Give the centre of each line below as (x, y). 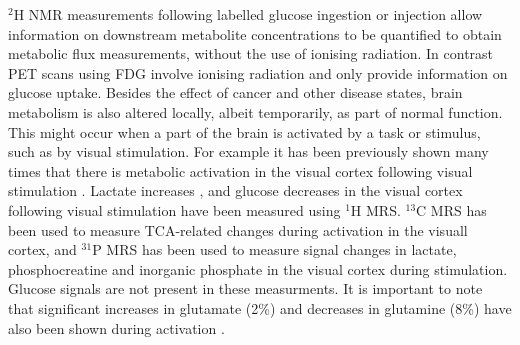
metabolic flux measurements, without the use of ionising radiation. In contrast (251, 53)
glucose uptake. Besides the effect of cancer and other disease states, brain (235, 92)
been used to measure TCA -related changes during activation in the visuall (238, 229)
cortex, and (42, 249)
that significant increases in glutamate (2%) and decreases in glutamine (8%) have (260, 307)
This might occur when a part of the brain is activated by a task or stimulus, (244, 131)
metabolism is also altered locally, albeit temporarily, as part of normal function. (255, 111)
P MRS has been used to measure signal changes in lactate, (274, 249)
